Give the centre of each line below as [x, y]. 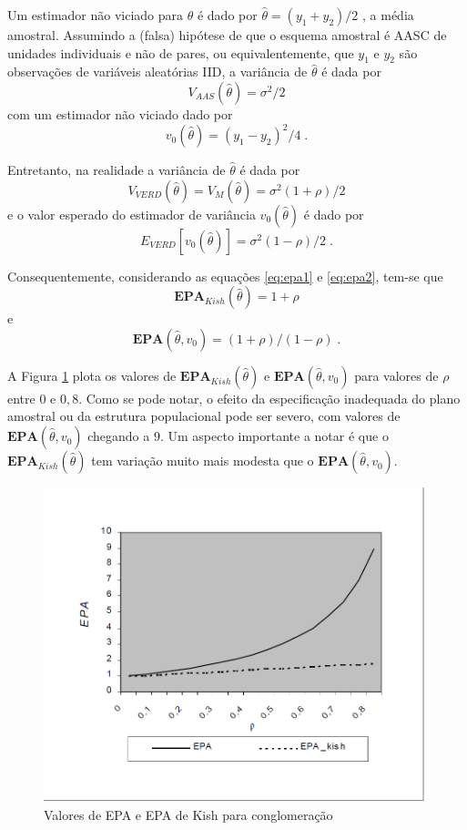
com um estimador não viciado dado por [120, 113]
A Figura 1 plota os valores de [92, 375]
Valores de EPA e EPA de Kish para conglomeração [188, 815]
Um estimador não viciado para [96, 15]
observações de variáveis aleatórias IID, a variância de [157, 72]
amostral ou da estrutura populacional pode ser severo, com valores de [204, 416]
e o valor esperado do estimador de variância [132, 214]
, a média [388, 15]
